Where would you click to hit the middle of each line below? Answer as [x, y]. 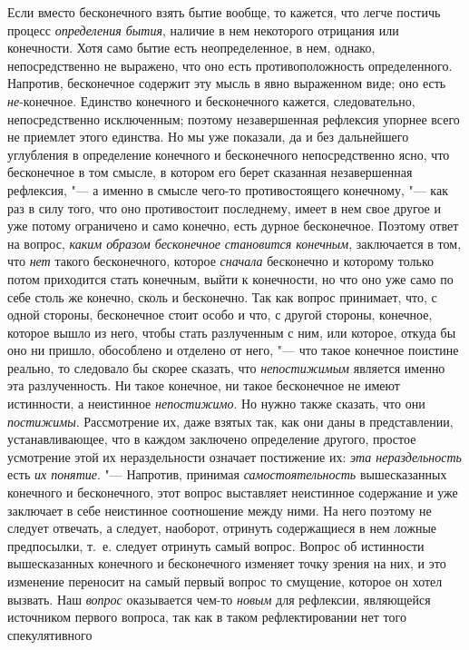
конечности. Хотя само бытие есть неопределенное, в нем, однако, [191, 48]
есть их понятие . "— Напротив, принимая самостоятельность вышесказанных [227, 474]
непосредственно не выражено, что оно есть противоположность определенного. [230, 65]
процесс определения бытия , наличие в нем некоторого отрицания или [203, 30]
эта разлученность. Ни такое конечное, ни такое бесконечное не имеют [204, 385]
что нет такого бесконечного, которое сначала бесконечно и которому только [220, 261]
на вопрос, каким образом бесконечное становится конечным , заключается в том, [234, 243]
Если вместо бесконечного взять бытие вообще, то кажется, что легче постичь [224, 12]
